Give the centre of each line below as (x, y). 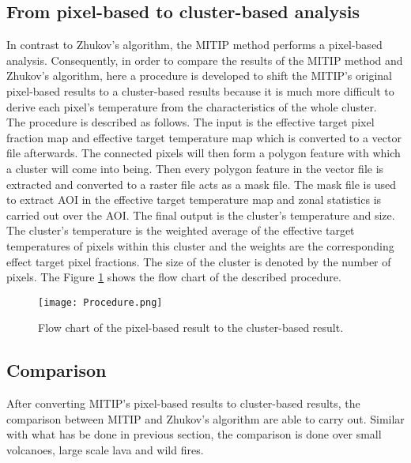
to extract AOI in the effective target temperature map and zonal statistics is (194, 200)
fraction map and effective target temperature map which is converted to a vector (204, 137)
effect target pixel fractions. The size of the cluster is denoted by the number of (199, 261)
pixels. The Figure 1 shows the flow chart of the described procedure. (174, 277)
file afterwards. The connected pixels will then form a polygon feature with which (204, 153)
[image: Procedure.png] (100, 302)
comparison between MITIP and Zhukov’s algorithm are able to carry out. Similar (205, 418)
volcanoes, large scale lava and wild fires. (105, 449)
